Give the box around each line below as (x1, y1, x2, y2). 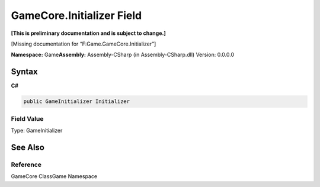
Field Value (11, 114, 44, 122)
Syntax (11, 67, 38, 77)
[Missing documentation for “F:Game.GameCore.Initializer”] (11, 40, 156, 47)
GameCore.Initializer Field (11, 9, 142, 22)
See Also (11, 142, 44, 152)
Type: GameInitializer (11, 127, 63, 134)
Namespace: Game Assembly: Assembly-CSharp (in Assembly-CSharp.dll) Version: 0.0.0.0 (11, 51, 234, 59)
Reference (11, 160, 41, 169)
